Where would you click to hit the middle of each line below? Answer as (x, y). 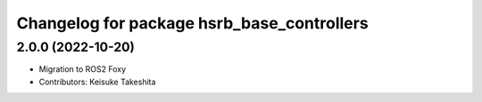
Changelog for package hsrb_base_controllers (193, 23)
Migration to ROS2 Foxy (83, 69)
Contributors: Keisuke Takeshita (97, 82)
